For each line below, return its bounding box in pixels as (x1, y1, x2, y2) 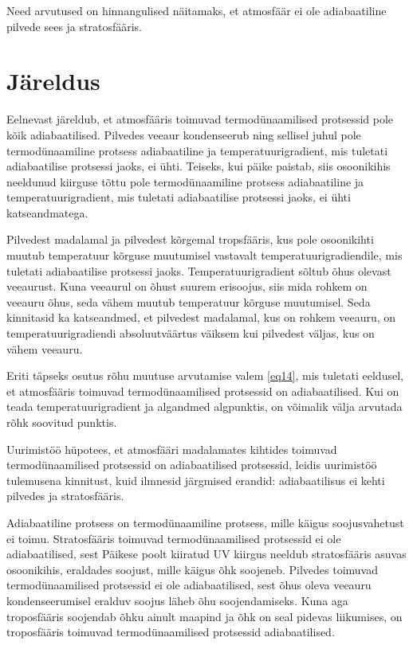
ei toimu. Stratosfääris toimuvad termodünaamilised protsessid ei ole (6, 530, 341, 546)
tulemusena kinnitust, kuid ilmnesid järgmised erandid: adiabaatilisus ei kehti (6, 471, 385, 488)
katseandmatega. (6, 204, 88, 221)
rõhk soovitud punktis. (6, 414, 117, 430)
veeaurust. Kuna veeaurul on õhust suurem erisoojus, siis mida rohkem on (6, 278, 368, 295)
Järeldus (6, 64, 100, 97)
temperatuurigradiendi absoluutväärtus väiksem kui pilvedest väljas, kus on (6, 325, 375, 342)
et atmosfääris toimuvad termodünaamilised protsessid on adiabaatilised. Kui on (6, 382, 399, 399)
